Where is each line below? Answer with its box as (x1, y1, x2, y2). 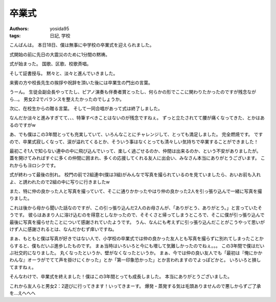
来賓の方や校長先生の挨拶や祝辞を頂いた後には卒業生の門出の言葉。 (9, 79, 153, 85)
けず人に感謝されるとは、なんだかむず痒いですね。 (9, 226, 117, 232)
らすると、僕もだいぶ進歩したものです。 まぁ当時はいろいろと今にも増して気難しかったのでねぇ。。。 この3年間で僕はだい (9, 243, 265, 249)
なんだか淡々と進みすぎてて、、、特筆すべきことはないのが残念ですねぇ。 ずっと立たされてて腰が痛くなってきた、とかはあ (9, 115, 265, 121)
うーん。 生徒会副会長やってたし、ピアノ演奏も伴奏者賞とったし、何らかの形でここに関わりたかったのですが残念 (9, 89, 247, 95)
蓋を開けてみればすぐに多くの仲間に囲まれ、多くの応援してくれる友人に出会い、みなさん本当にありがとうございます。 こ (9, 155, 265, 161)
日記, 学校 (50, 32, 71, 38)
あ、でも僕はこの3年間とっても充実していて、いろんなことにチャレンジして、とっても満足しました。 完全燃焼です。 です (9, 131, 263, 137)
